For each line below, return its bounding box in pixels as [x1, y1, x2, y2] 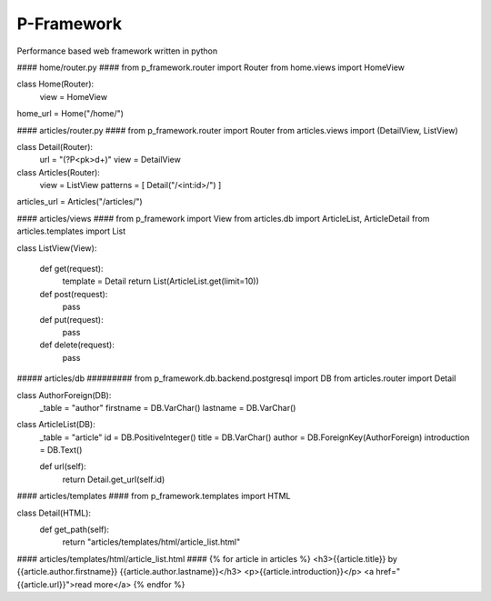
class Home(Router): [16, 78, 95, 90]
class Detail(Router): [16, 141, 94, 152]
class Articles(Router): [16, 166, 100, 177]
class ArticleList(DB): [16, 419, 95, 430]
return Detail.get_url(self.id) [62, 474, 165, 485]
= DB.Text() [39, 445, 83, 456]
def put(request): [39, 314, 104, 325]
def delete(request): [39, 339, 115, 350]
